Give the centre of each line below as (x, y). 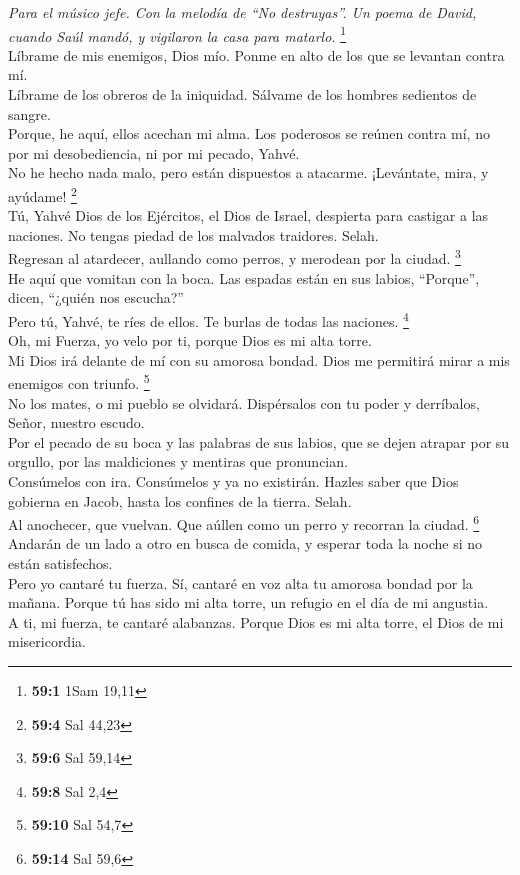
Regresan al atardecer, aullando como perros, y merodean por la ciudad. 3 (234, 257)
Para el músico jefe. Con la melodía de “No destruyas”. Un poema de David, (242, 12)
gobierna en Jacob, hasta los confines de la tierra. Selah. (180, 500)
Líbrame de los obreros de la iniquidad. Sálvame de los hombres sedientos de (242, 94)
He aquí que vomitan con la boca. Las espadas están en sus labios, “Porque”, (244, 277)
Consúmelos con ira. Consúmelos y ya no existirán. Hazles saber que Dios (233, 480)
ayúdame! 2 (42, 194)
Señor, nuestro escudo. (76, 422)
